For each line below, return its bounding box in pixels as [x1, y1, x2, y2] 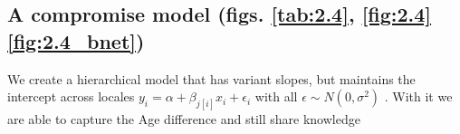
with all [254, 87, 298, 106]
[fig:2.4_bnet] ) [7, 26, 145, 54]
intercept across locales [7, 87, 135, 106]
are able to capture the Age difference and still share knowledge [7, 110, 360, 129]
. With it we [384, 87, 453, 106]
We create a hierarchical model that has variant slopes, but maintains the [7, 69, 416, 88]
